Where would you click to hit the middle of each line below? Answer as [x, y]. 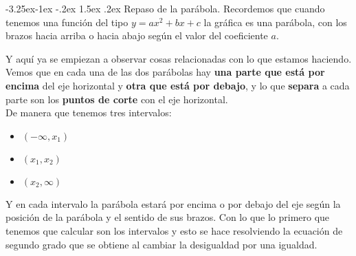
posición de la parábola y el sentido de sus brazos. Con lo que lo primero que [168, 217]
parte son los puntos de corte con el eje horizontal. [117, 99]
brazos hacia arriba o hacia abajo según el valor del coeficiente [137, 35]
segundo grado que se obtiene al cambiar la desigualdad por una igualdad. [162, 244]
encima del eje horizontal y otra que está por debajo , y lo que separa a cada [178, 85]
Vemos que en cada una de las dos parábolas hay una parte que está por [165, 72]
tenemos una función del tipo [67, 22]
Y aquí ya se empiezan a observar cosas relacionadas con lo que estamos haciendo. [179, 58]
